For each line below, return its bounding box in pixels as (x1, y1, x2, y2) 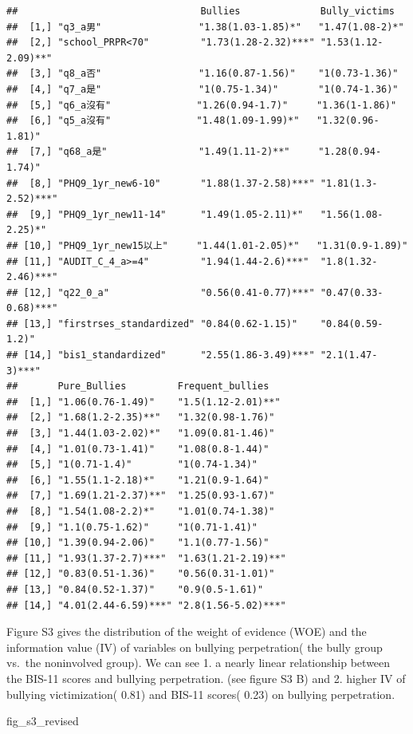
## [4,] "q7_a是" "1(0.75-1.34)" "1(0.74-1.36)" (6, 83, 399, 95)
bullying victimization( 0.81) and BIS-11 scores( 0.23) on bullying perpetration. (6, 685, 395, 702)
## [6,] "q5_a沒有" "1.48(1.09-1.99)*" (6, 115, 300, 127)
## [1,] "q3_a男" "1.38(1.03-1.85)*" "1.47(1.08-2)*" (6, 21, 404, 33)
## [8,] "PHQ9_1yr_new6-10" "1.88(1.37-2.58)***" (6, 177, 315, 189)
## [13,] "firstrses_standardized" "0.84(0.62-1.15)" (6, 318, 298, 330)
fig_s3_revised (6, 712, 79, 729)
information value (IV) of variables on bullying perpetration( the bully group (6, 638, 383, 655)
